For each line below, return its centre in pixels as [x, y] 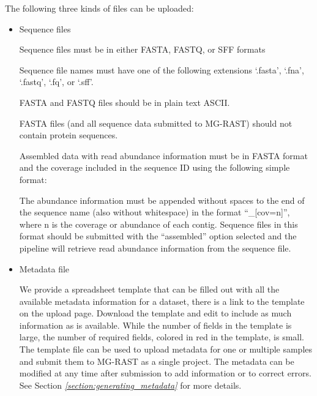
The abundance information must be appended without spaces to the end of [162, 200]
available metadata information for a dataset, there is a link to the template [162, 301]
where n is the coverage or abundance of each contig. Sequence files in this [158, 224]
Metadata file [44, 268]
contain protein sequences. [69, 135]
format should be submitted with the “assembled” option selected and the [158, 236]
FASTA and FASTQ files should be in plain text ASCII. [125, 102]
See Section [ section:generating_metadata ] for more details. [130, 385]
